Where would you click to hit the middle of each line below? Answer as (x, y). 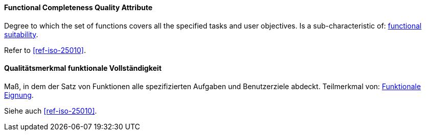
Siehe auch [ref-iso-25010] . (51, 111)
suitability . (21, 34)
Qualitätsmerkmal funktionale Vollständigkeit (83, 68)
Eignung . (19, 95)
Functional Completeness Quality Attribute (79, 7)
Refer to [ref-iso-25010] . (45, 50)
